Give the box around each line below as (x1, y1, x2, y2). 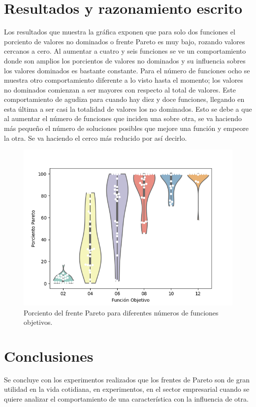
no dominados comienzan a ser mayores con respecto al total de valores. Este (4, 84, 236, 94)
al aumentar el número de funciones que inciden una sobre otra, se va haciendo (4, 113, 242, 124)
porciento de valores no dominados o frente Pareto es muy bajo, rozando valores (4, 36, 245, 46)
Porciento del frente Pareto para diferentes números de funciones (24, 307, 219, 317)
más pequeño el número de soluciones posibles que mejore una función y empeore (4, 123, 249, 133)
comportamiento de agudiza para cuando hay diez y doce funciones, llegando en (4, 94, 245, 104)
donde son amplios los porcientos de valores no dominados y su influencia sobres (4, 55, 246, 65)
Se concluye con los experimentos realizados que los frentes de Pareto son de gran (4, 374, 250, 384)
